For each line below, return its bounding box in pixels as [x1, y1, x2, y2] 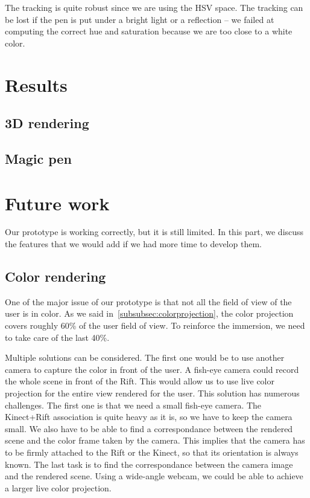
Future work [5, 190, 110, 215]
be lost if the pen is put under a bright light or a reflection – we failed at [5, 13, 274, 25]
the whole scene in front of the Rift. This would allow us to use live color [5, 375, 274, 387]
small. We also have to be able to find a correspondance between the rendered [5, 422, 293, 435]
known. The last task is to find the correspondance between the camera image [5, 458, 293, 470]
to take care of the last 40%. [5, 331, 110, 343]
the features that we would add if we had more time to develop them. [5, 238, 262, 250]
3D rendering [5, 114, 89, 132]
